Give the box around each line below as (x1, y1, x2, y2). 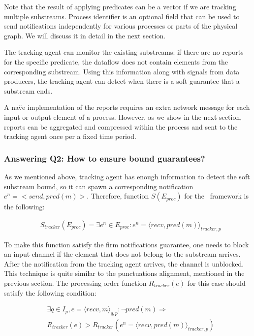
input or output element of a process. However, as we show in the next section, (4, 111, 242, 122)
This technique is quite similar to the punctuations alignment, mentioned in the (4, 268, 245, 278)
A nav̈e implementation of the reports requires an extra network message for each (4, 102, 250, 112)
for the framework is (184, 191, 249, 201)
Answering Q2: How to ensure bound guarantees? (4, 152, 205, 164)
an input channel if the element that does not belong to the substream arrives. (4, 249, 241, 259)
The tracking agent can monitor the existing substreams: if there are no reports (4, 47, 244, 57)
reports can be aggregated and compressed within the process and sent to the (4, 121, 238, 132)
